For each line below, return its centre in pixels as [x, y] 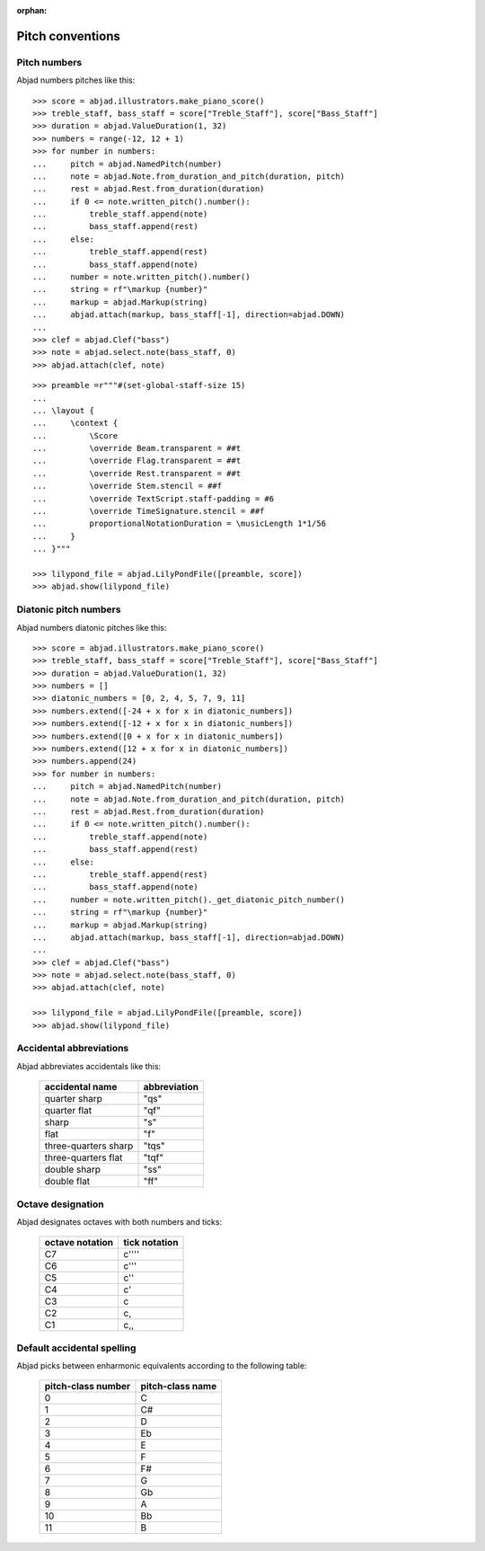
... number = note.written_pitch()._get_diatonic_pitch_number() [189, 900]
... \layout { [63, 410]
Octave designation [60, 1204]
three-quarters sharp [89, 1146]
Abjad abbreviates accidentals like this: [89, 1066]
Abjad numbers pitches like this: [76, 80]
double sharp [73, 1170]
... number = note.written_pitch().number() [141, 277]
